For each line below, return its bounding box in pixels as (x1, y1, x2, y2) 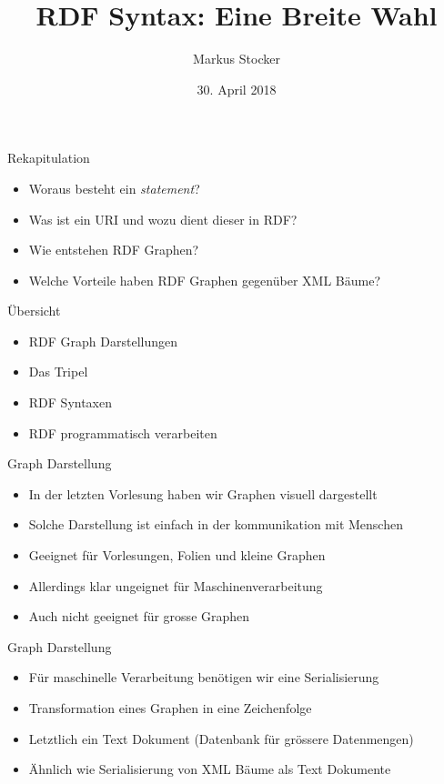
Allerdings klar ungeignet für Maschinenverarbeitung (28, 576, 323, 595)
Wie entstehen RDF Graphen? (28, 240, 199, 259)
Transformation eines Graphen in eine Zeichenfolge (28, 699, 312, 717)
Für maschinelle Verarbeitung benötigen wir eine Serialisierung (28, 668, 379, 687)
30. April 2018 (197, 79, 277, 98)
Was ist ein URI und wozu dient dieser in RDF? (28, 209, 298, 228)
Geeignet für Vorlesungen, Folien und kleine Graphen (28, 546, 326, 565)
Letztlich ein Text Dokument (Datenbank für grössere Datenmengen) (28, 729, 414, 748)
